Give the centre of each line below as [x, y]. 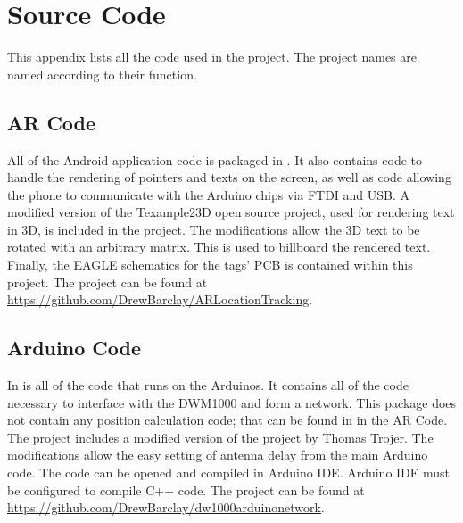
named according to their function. [102, 74]
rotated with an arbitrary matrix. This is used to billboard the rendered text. [219, 247]
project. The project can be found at [107, 282]
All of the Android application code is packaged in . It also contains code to [215, 159]
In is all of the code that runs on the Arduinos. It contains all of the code [208, 385]
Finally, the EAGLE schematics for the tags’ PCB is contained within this [210, 265]
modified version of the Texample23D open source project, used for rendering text [231, 212]
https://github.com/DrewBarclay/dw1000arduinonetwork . [166, 507]
